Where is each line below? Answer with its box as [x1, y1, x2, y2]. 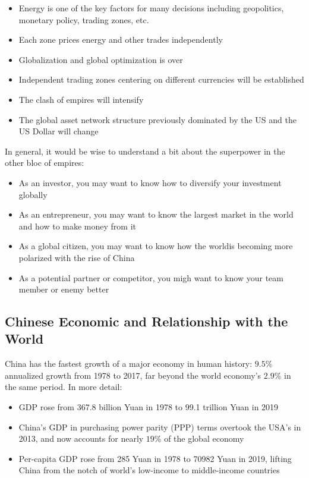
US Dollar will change [18, 125, 99, 137]
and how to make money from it [18, 219, 136, 232]
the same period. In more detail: [5, 380, 122, 393]
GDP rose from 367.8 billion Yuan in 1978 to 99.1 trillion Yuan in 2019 [18, 401, 279, 413]
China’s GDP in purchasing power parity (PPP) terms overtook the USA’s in [18, 420, 301, 433]
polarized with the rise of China [18, 251, 135, 263]
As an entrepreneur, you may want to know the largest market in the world [18, 208, 294, 221]
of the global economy [164, 432, 244, 445]
